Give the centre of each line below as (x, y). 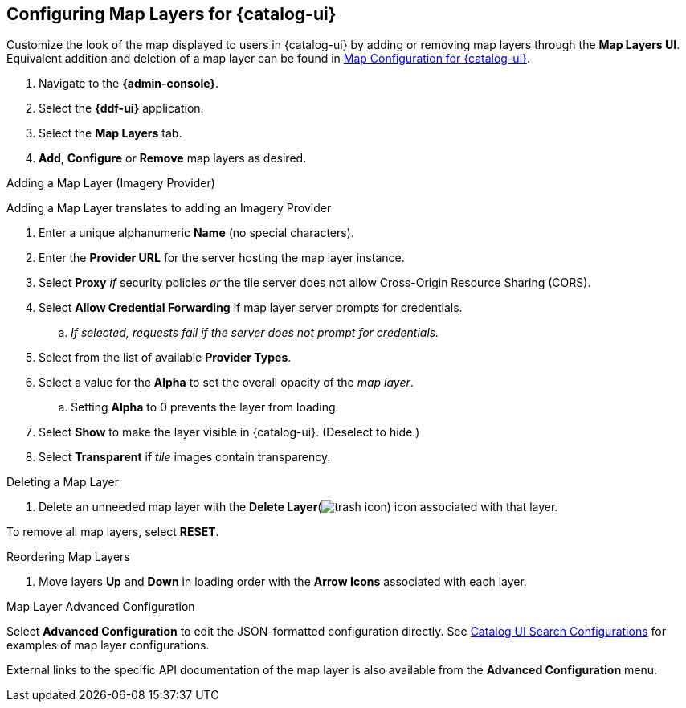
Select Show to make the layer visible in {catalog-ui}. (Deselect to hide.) (229, 432)
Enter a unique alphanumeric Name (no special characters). (196, 233)
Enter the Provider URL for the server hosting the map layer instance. (222, 258)
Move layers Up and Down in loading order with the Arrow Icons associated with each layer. (283, 582)
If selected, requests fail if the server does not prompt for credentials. (255, 333)
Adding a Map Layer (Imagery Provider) (111, 183)
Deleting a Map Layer (63, 482)
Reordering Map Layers (68, 557)
